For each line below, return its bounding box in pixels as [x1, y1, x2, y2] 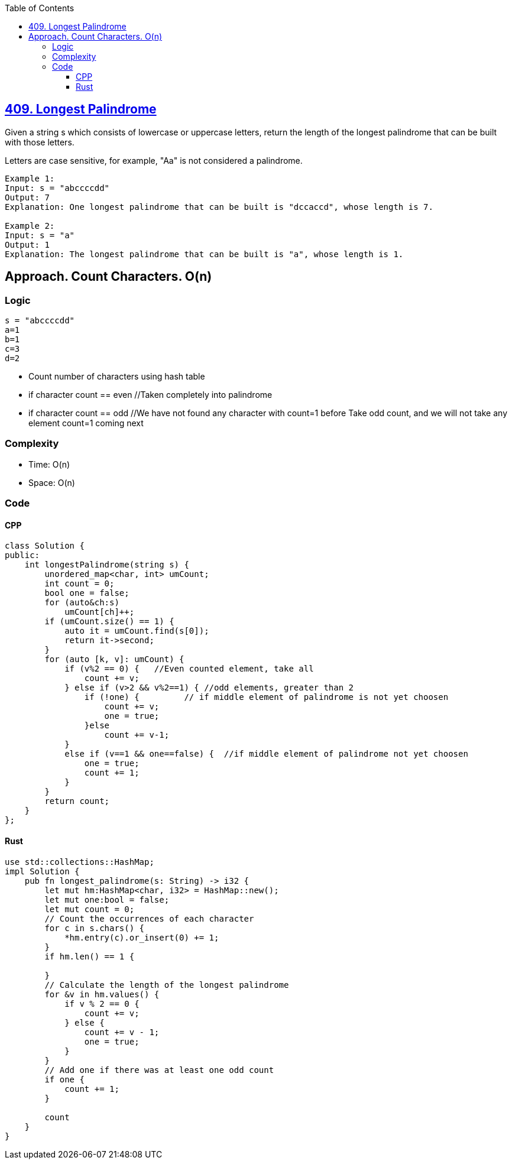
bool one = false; [44, 588, 129, 598]
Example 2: [5, 221, 55, 231]
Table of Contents [5, 3, 74, 13]
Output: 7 [5, 192, 50, 202]
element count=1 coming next [28, 418, 144, 429]
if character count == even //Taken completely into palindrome [28, 390, 273, 400]
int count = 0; [44, 579, 115, 589]
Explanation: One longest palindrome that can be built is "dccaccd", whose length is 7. [5, 202, 433, 212]
